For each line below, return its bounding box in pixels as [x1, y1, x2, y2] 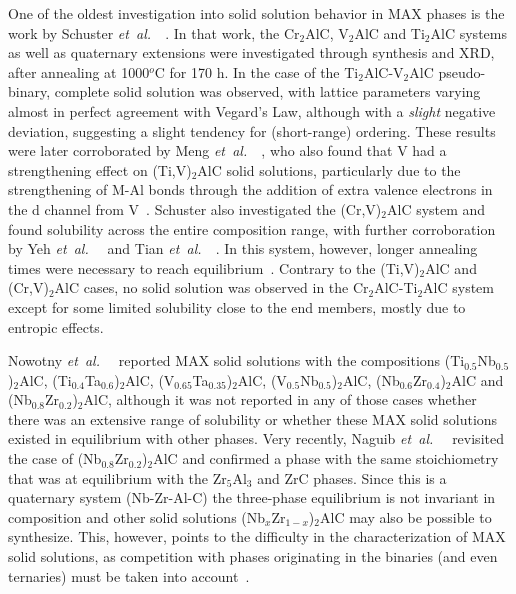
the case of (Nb [8, 448, 102, 469]
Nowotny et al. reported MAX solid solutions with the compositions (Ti [8, 350, 465, 371]
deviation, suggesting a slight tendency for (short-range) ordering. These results [8, 120, 496, 141]
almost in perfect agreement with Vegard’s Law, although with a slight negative [8, 100, 496, 121]
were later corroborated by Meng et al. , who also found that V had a [8, 140, 447, 161]
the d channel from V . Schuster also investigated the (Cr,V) [8, 198, 382, 219]
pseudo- [438, 61, 486, 82]
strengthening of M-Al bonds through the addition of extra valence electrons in [8, 179, 493, 200]
